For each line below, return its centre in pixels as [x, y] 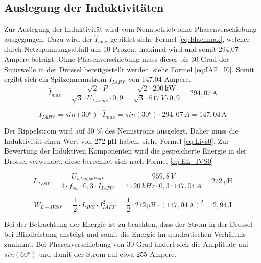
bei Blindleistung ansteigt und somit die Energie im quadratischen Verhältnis [125, 234]
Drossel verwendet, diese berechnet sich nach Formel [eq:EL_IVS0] [109, 161]
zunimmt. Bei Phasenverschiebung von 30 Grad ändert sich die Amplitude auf [126, 244]
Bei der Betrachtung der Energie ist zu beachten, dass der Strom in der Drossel [128, 224]
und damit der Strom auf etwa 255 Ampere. [108, 254]
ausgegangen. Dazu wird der [48, 39]
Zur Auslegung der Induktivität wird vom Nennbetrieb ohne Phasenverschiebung [130, 29]
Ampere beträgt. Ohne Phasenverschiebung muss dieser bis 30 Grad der [117, 59]
